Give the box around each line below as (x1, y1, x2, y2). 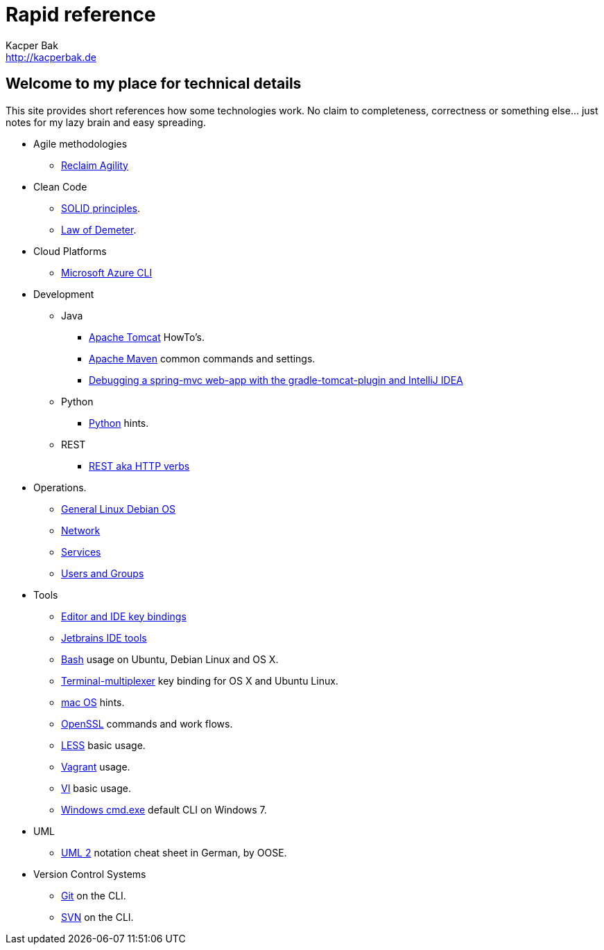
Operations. (33, 481, 87, 493)
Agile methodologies (33, 137, 128, 150)
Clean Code (33, 180, 87, 193)
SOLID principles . (61, 202, 140, 214)
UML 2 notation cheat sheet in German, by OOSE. (61, 846, 287, 859)
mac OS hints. (61, 696, 125, 708)
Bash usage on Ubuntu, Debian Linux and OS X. (61, 653, 279, 665)
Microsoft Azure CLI (61, 266, 153, 279)
